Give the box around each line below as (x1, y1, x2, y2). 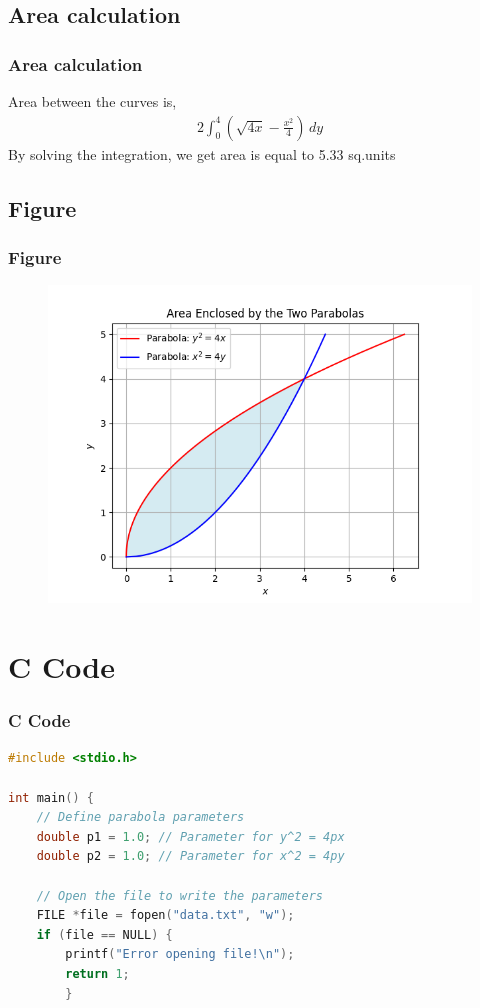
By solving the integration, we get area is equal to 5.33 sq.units (8, 143, 396, 164)
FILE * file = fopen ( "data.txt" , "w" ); (36, 908, 295, 923)
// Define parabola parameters (36, 810, 245, 825)
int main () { (8, 790, 94, 805)
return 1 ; (65, 966, 130, 981)
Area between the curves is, (8, 91, 177, 111)
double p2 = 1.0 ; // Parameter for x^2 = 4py (36, 849, 345, 864)
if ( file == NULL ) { (36, 927, 173, 942)
